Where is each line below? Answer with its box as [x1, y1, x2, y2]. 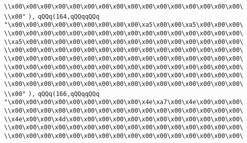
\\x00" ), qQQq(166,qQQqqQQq [4, 90, 100, 98]
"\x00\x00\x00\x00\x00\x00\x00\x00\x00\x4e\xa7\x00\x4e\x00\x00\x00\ [4, 99, 243, 106]
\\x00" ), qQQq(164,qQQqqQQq [4, 13, 100, 20]
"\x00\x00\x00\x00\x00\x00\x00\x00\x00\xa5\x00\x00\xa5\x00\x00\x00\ [4, 21, 243, 29]
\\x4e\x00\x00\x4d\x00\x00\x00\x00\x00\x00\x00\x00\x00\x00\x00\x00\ [4, 115, 243, 123]
